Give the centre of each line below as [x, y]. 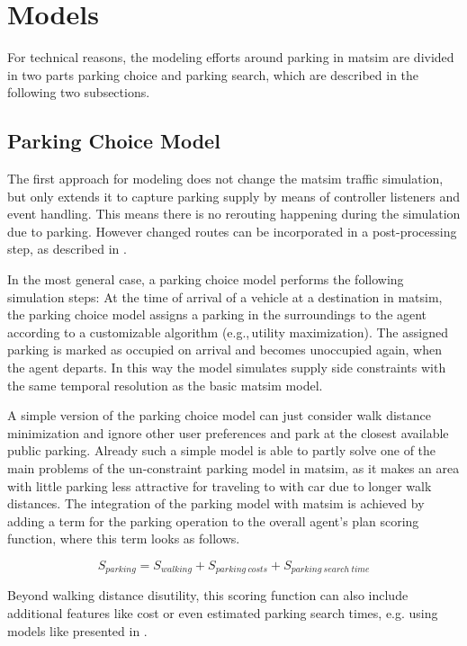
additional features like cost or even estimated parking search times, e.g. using [223, 613]
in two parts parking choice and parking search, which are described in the [213, 74]
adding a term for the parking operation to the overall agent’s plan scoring [213, 520]
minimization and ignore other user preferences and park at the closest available [228, 432]
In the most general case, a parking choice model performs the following [206, 279]
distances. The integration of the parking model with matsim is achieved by [216, 503]
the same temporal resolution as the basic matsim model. [165, 385]
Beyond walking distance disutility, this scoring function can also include [208, 595]
